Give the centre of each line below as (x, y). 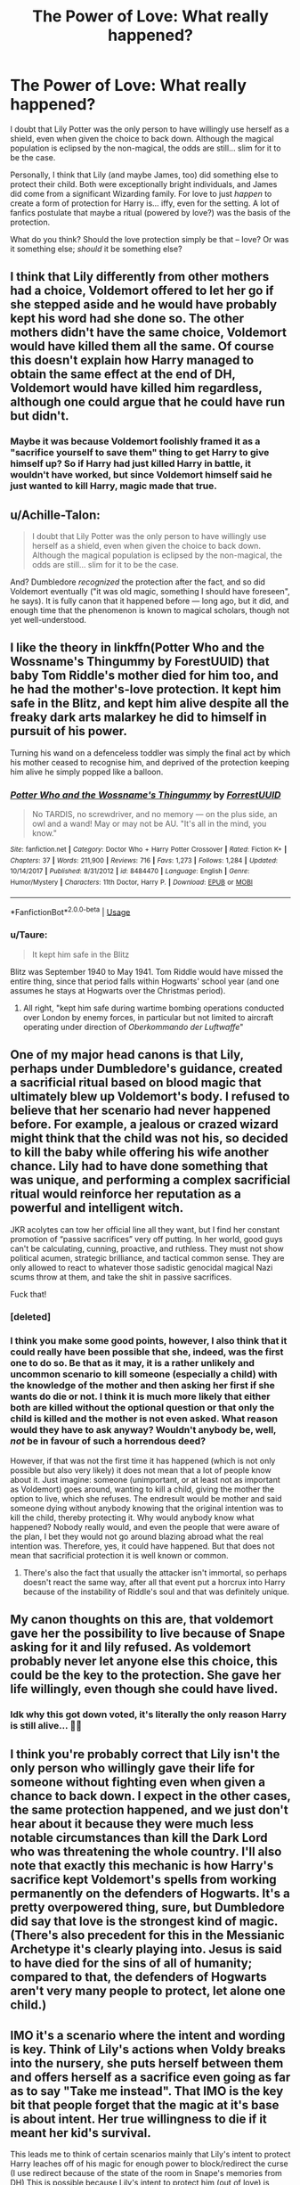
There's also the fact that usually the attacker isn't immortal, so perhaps (155, 1572)
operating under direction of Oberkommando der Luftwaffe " (133, 1027)
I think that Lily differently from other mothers (140, 277)
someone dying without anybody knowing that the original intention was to (147, 1508)
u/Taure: (29, 935)
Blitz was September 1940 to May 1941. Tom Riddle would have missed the (147, 971)
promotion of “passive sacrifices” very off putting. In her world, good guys (146, 1239)
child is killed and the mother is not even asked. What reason (144, 1419)
